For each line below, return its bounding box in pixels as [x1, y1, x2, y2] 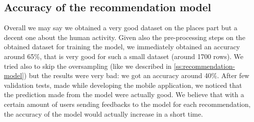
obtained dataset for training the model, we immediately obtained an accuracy [4, 41, 240, 52]
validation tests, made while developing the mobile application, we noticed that [4, 80, 242, 90]
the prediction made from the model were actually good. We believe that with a [4, 89, 244, 100]
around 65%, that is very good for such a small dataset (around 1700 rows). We [4, 51, 244, 61]
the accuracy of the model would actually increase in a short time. [4, 108, 203, 119]
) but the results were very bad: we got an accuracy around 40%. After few [24, 70, 250, 81]
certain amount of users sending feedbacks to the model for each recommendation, [4, 99, 251, 109]
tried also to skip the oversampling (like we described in [4, 61, 172, 71]
